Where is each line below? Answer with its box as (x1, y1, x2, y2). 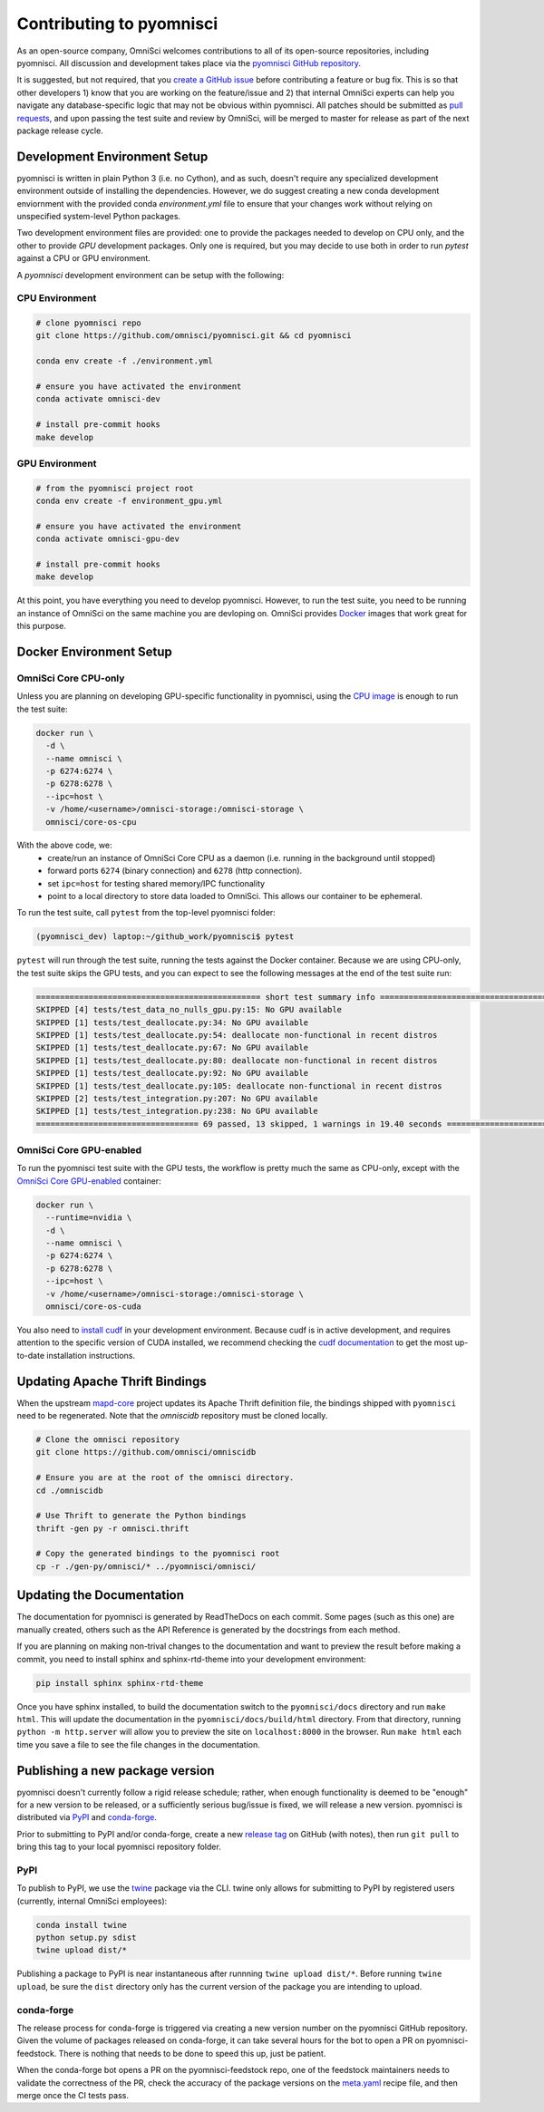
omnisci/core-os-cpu (45, 817, 137, 827)
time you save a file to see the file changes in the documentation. (16, 1739, 260, 1749)
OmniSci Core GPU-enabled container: (16, 1175, 162, 1187)
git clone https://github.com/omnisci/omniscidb (35, 1447, 257, 1458)
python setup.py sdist (35, 1933, 137, 1943)
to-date (16, 1350, 45, 1361)
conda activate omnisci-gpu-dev (35, 534, 180, 544)
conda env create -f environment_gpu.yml (35, 496, 223, 507)
